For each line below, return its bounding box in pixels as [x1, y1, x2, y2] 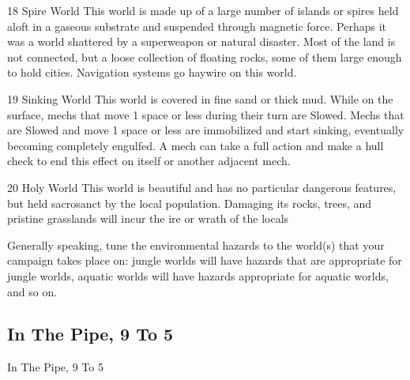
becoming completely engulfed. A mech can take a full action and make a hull [7, 137, 384, 153]
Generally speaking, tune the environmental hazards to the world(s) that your [7, 236, 385, 253]
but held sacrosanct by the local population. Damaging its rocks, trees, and [7, 194, 372, 211]
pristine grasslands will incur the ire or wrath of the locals [7, 210, 289, 227]
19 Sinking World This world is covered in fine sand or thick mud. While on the [7, 90, 393, 107]
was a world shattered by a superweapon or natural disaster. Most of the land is [7, 33, 396, 50]
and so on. [7, 283, 58, 299]
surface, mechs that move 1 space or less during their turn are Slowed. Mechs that [7, 106, 404, 122]
